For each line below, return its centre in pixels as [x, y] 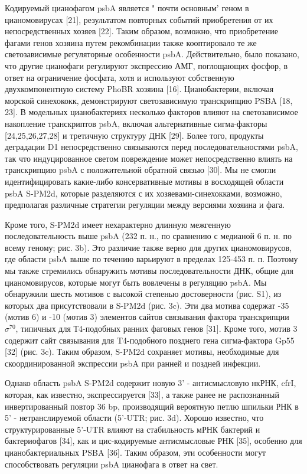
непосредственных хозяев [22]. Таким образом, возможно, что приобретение [142, 31]
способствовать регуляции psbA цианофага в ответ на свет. [112, 464]
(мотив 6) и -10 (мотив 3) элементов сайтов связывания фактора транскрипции [147, 317]
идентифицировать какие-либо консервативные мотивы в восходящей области [144, 181]
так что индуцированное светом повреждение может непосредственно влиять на [149, 158]
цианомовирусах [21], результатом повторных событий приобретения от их [139, 19]
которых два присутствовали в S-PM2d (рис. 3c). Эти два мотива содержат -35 [147, 305]
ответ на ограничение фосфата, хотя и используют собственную [120, 77]
